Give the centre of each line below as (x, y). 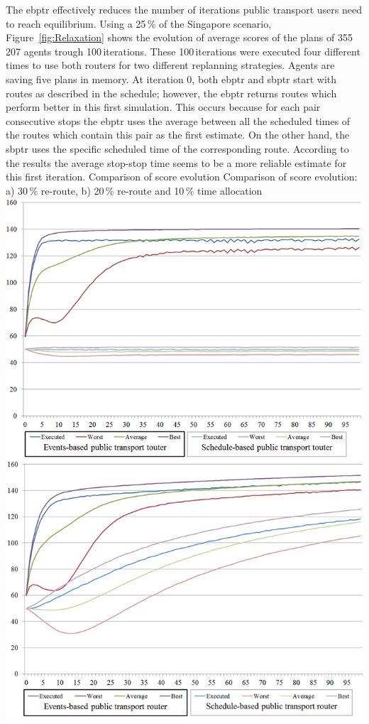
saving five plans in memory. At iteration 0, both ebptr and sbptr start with (171, 79)
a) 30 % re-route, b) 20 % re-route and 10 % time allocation (134, 190)
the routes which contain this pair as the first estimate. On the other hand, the (178, 135)
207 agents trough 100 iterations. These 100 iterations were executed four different (183, 51)
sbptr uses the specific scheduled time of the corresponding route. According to (177, 148)
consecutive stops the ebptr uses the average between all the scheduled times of (178, 120)
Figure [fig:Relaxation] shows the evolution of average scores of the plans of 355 (179, 37)
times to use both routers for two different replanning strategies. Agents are (170, 65)
